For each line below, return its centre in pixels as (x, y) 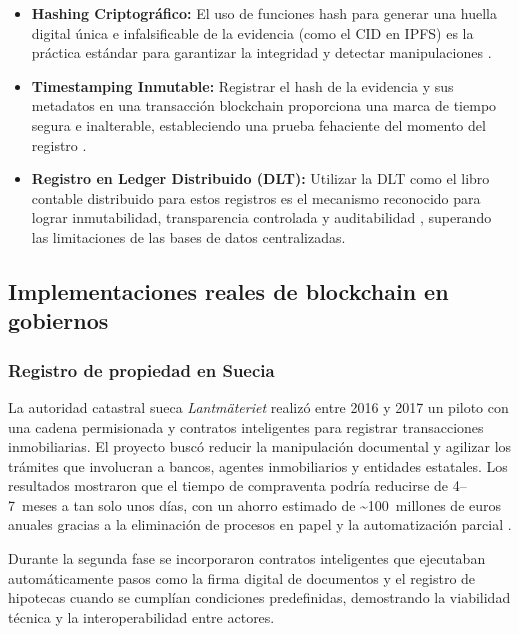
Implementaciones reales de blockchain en (228, 290)
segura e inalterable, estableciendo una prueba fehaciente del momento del (258, 124)
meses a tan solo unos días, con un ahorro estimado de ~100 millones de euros (261, 504)
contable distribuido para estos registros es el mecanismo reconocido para (256, 197)
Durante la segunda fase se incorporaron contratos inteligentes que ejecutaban (247, 558)
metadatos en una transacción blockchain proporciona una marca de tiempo (264, 105)
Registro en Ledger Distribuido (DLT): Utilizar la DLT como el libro (260, 178)
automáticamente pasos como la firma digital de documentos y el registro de (242, 577)
